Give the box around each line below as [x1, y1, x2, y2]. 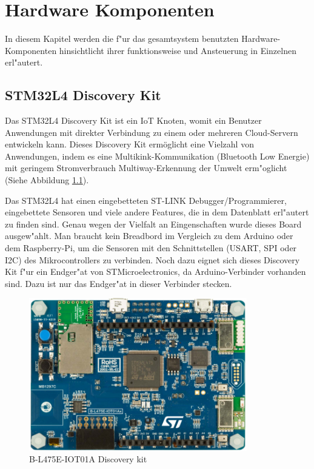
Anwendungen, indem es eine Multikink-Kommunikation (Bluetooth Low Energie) [5, 149, 310, 162]
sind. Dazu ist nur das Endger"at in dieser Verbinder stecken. [5, 277, 232, 289]
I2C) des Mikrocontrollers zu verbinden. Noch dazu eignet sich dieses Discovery [5, 253, 300, 266]
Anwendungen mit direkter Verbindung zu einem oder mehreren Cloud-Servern [5, 126, 298, 138]
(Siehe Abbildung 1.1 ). [5, 174, 89, 186]
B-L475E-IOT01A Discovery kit [29, 453, 147, 465]
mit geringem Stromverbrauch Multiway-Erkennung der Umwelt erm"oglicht [5, 161, 287, 174]
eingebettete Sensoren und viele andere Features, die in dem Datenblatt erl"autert [5, 206, 309, 218]
